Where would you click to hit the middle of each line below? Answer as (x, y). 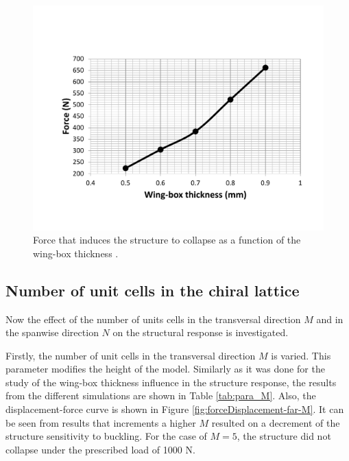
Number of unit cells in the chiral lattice (153, 290)
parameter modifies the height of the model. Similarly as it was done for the (165, 369)
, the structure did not (284, 436)
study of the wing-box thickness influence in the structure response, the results (171, 382)
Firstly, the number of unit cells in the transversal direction (131, 355)
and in (330, 319)
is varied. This (301, 355)
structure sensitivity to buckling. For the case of (106, 436)
